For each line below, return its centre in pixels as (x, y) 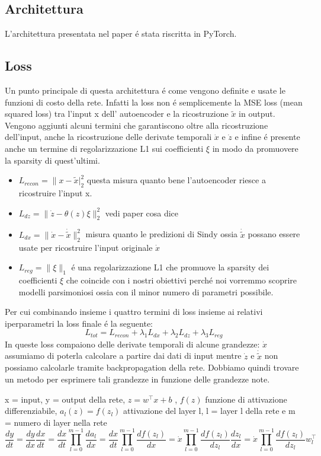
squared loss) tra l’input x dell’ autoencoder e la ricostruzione (117, 114)
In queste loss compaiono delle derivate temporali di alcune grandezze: (132, 344)
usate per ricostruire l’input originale (86, 247)
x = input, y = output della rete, (65, 399)
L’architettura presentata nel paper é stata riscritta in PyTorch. (121, 34)
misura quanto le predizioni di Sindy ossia (162, 234)
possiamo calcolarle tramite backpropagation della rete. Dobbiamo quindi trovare (152, 367)
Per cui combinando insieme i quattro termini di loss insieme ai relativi (134, 312)
